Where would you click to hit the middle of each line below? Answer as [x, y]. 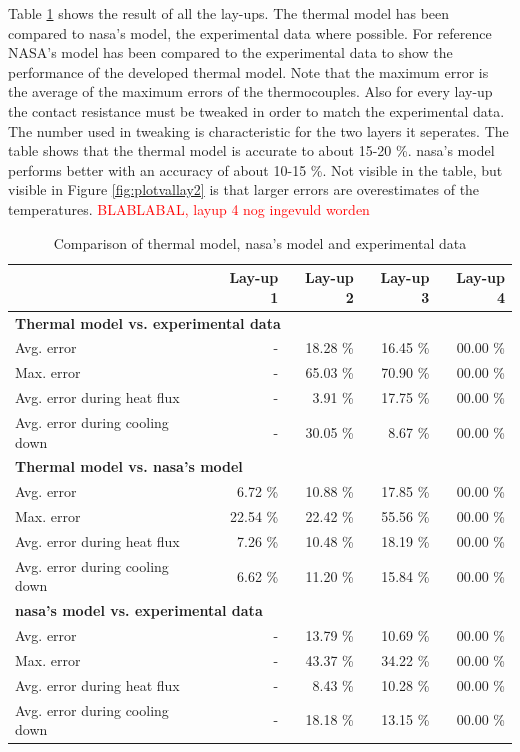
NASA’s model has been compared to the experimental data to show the [230, 52]
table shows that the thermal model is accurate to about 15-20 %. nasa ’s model [251, 150]
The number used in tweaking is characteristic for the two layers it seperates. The [258, 130]
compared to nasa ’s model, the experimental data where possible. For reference [250, 32]
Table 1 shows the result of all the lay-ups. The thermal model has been [229, 13]
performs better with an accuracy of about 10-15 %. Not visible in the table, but [255, 169]
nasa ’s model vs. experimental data [139, 610]
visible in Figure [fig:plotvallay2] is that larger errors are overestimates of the [244, 189]
